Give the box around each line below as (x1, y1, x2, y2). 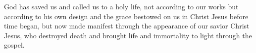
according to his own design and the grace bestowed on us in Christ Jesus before (4, 11, 249, 21)
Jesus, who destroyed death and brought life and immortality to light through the (4, 30, 252, 40)
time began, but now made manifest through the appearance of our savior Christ (4, 21, 250, 31)
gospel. (4, 40, 25, 50)
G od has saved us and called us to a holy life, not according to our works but (4, 1, 239, 11)
